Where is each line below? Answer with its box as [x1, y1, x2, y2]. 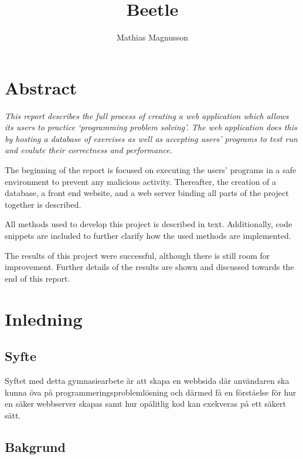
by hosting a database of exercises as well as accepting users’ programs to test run [5, 132, 298, 144]
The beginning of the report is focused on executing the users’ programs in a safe [5, 164, 297, 176]
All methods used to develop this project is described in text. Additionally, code [5, 218, 292, 230]
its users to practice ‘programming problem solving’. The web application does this [5, 121, 297, 133]
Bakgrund [5, 437, 66, 455]
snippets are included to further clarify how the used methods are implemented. [5, 230, 291, 241]
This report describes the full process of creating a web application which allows [5, 109, 289, 122]
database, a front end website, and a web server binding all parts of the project [5, 187, 289, 199]
